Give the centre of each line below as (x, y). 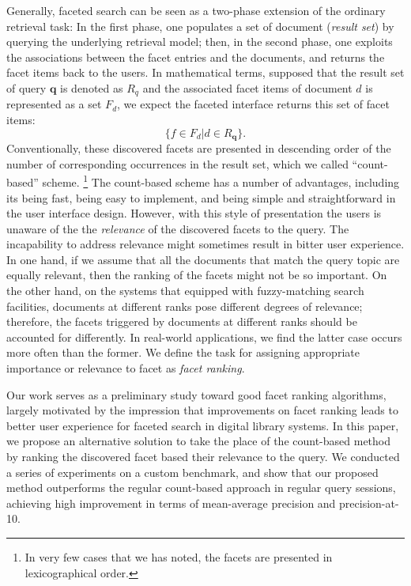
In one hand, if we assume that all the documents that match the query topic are (203, 259)
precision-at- (369, 503)
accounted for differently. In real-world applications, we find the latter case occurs (204, 336)
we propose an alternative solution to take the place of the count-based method (199, 441)
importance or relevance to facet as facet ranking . (126, 368)
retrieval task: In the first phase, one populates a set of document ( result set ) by (200, 26)
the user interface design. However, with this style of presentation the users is (194, 213)
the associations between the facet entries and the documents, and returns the (196, 57)
